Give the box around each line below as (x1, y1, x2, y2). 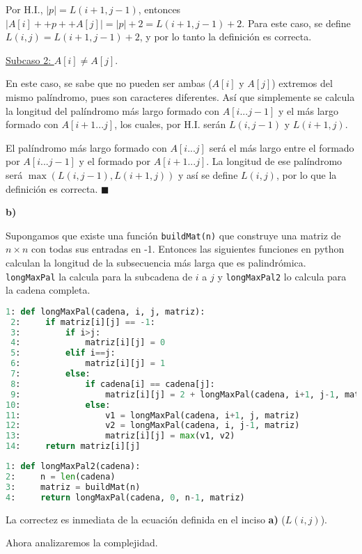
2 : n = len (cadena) (6, 471, 116, 482)
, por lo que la (276, 167, 337, 182)
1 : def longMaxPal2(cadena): (6, 461, 141, 472)
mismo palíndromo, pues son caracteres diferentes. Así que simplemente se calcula (6, 89, 355, 104)
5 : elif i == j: (10, 348, 116, 358)
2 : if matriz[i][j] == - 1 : (10, 317, 155, 327)
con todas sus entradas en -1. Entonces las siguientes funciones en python (31, 242, 345, 256)
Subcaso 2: (6, 52, 52, 67)
